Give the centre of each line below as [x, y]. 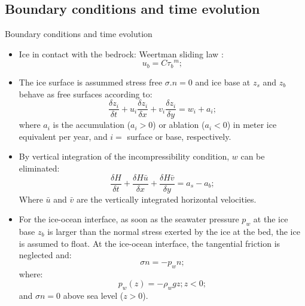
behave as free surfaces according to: [86, 94]
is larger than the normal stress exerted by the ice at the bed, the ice [174, 231]
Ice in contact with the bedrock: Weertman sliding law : [121, 53]
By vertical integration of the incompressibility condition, [124, 156]
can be [253, 156]
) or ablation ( [179, 125]
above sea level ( [93, 295]
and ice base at [223, 82]
